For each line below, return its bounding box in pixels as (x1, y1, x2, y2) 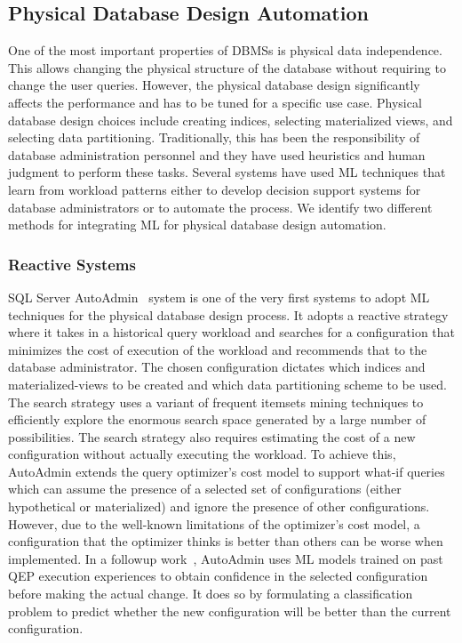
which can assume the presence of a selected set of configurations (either (8, 479, 402, 498)
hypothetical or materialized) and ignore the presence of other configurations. (8, 497, 430, 516)
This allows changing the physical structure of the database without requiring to (8, 58, 446, 76)
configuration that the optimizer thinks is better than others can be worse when (8, 532, 443, 551)
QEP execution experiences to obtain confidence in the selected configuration (8, 567, 428, 585)
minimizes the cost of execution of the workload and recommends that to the (8, 340, 427, 358)
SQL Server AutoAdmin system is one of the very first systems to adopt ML (8, 287, 430, 306)
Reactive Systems (8, 253, 136, 275)
